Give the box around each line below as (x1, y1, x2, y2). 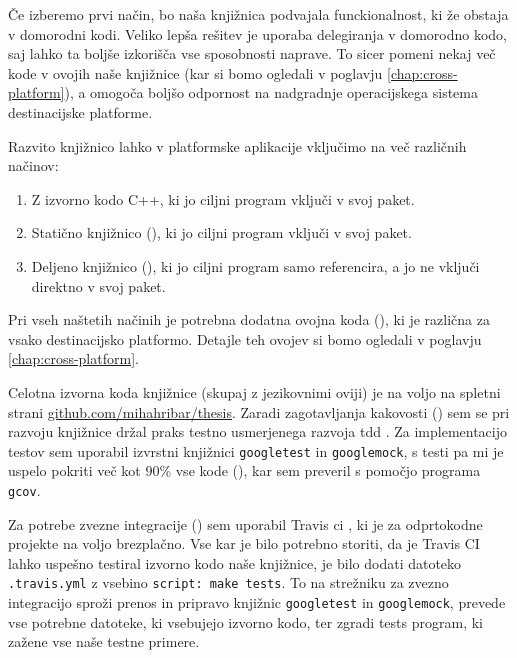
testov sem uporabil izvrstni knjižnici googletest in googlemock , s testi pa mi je (8, 440, 504, 461)
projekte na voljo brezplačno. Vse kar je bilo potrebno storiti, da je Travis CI (8, 533, 480, 554)
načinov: (8, 155, 59, 176)
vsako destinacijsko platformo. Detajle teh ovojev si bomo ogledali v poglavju (8, 328, 482, 349)
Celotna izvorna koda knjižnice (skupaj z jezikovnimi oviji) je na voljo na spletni (8, 381, 501, 402)
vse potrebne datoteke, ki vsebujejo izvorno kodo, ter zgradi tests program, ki (8, 611, 483, 632)
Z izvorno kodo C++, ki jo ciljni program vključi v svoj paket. (31, 188, 415, 209)
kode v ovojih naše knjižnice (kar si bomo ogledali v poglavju (8, 62, 383, 83)
